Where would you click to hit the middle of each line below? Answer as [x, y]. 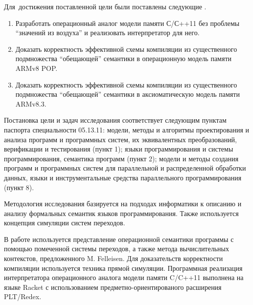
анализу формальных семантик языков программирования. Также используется [121, 213]
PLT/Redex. [23, 296]
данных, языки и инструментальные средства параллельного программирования [123, 177]
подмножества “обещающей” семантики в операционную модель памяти [124, 58]
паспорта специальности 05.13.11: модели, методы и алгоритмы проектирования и [127, 129]
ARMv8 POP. [36, 68]
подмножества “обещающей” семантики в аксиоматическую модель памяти [127, 94]
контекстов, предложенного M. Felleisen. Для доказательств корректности [114, 258]
